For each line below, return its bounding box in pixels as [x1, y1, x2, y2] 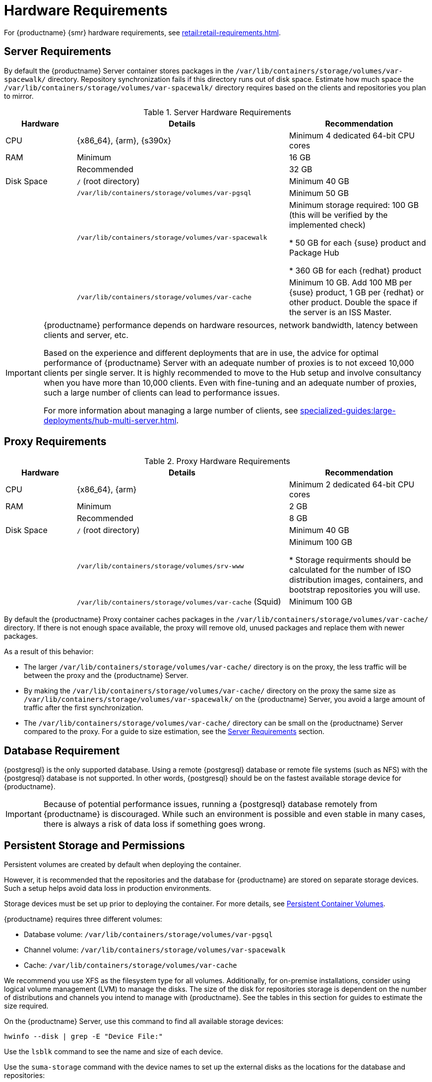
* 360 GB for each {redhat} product [289, 265, 422, 275]
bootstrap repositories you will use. [289, 585, 421, 595]
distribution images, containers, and [289, 575, 423, 585]
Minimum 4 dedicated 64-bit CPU [289, 130, 415, 140]
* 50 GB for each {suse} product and [289, 237, 426, 248]
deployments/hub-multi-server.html [43, 415, 177, 425]
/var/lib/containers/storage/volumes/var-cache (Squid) [76, 597, 281, 607]
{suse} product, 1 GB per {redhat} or [289, 287, 424, 297]
